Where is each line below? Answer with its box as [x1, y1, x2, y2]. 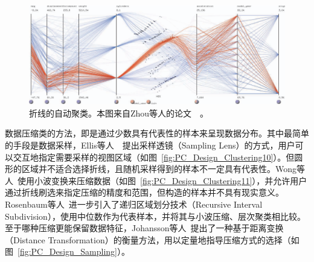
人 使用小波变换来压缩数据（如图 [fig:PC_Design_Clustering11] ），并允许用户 [5, 174, 307, 187]
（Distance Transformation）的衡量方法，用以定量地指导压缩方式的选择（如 [5, 233, 300, 246]
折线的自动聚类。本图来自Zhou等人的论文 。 [29, 106, 209, 119]
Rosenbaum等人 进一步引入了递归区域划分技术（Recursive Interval [5, 197, 263, 210]
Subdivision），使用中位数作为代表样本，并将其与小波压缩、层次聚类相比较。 [5, 209, 306, 222]
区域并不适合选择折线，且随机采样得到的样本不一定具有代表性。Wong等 [21, 162, 306, 175]
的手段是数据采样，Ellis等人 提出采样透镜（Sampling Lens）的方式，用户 [5, 138, 295, 151]
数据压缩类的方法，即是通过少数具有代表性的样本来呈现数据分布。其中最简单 [5, 127, 309, 139]
